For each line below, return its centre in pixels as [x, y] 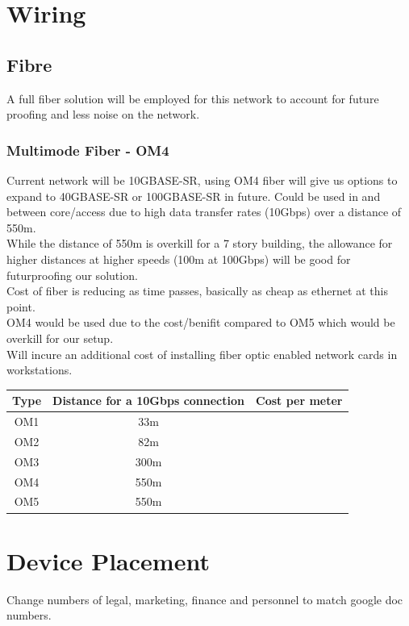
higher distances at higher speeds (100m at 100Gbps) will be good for [179, 259]
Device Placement [108, 560]
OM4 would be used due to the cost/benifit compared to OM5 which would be [201, 322]
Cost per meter [299, 401]
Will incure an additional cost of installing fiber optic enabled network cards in [202, 354]
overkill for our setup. [60, 338]
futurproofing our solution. [72, 275]
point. [21, 306]
